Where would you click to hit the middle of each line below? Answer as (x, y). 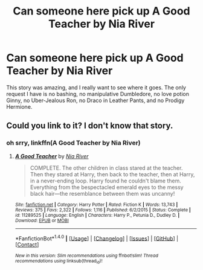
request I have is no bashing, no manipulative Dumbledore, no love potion (98, 94)
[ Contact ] (27, 245)
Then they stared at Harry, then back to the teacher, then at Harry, (112, 174)
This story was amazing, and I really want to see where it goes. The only (96, 87)
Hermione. (19, 106)
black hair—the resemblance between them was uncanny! (102, 193)
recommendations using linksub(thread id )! (59, 262)
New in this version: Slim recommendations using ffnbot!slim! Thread (87, 256)
